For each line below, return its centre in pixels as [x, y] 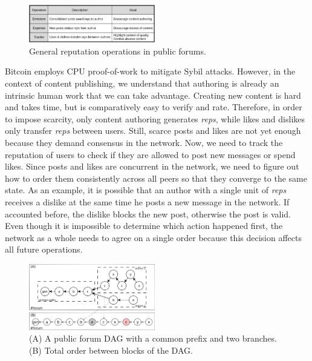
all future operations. [44, 249]
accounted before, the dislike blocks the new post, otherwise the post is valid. [148, 214]
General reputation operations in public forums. [118, 51]
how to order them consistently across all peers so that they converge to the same [156, 178]
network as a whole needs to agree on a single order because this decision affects [153, 237]
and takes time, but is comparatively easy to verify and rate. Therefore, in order [154, 107]
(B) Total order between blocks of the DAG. [111, 350]
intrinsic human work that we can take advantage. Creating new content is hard [153, 95]
